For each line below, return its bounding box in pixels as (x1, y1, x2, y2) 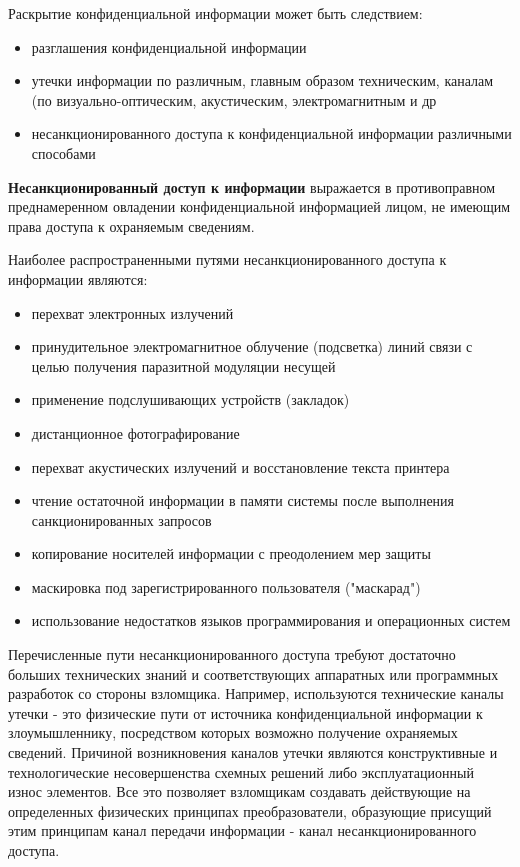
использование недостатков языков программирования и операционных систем (31, 610, 511, 631)
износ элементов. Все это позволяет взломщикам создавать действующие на (8, 781, 471, 802)
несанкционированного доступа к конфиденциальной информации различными (31, 123, 512, 144)
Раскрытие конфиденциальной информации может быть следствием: (8, 3, 423, 23)
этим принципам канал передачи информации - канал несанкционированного (8, 820, 477, 841)
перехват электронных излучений (31, 302, 234, 323)
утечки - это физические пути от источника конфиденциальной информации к (8, 702, 483, 723)
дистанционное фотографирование (31, 422, 240, 443)
